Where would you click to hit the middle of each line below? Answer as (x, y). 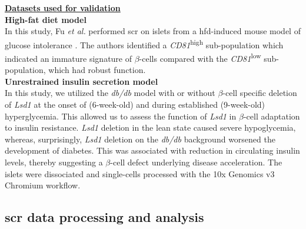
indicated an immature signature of (69, 58)
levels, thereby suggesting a (54, 162)
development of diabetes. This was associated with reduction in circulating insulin (152, 150)
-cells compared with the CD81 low (200, 57)
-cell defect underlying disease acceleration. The (196, 162)
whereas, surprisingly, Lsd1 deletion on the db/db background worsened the (140, 139)
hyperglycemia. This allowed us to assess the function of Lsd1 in (121, 116)
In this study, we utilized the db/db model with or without (110, 93)
